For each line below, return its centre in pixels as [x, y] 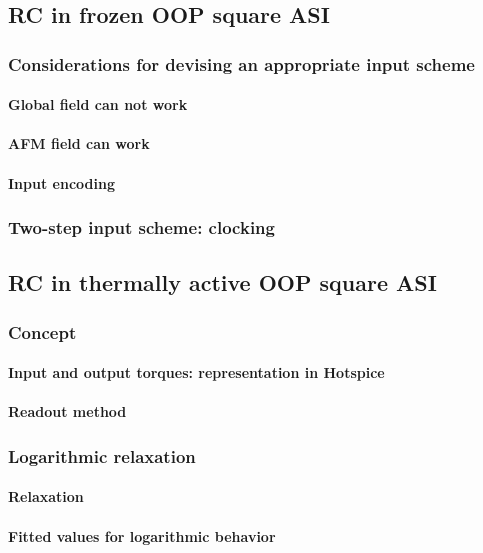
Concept [42, 331]
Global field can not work [98, 104]
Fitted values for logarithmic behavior [142, 535]
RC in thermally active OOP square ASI [222, 282]
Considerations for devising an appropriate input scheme [241, 63]
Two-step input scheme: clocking [141, 227]
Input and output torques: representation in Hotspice [196, 372]
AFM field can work [79, 143]
